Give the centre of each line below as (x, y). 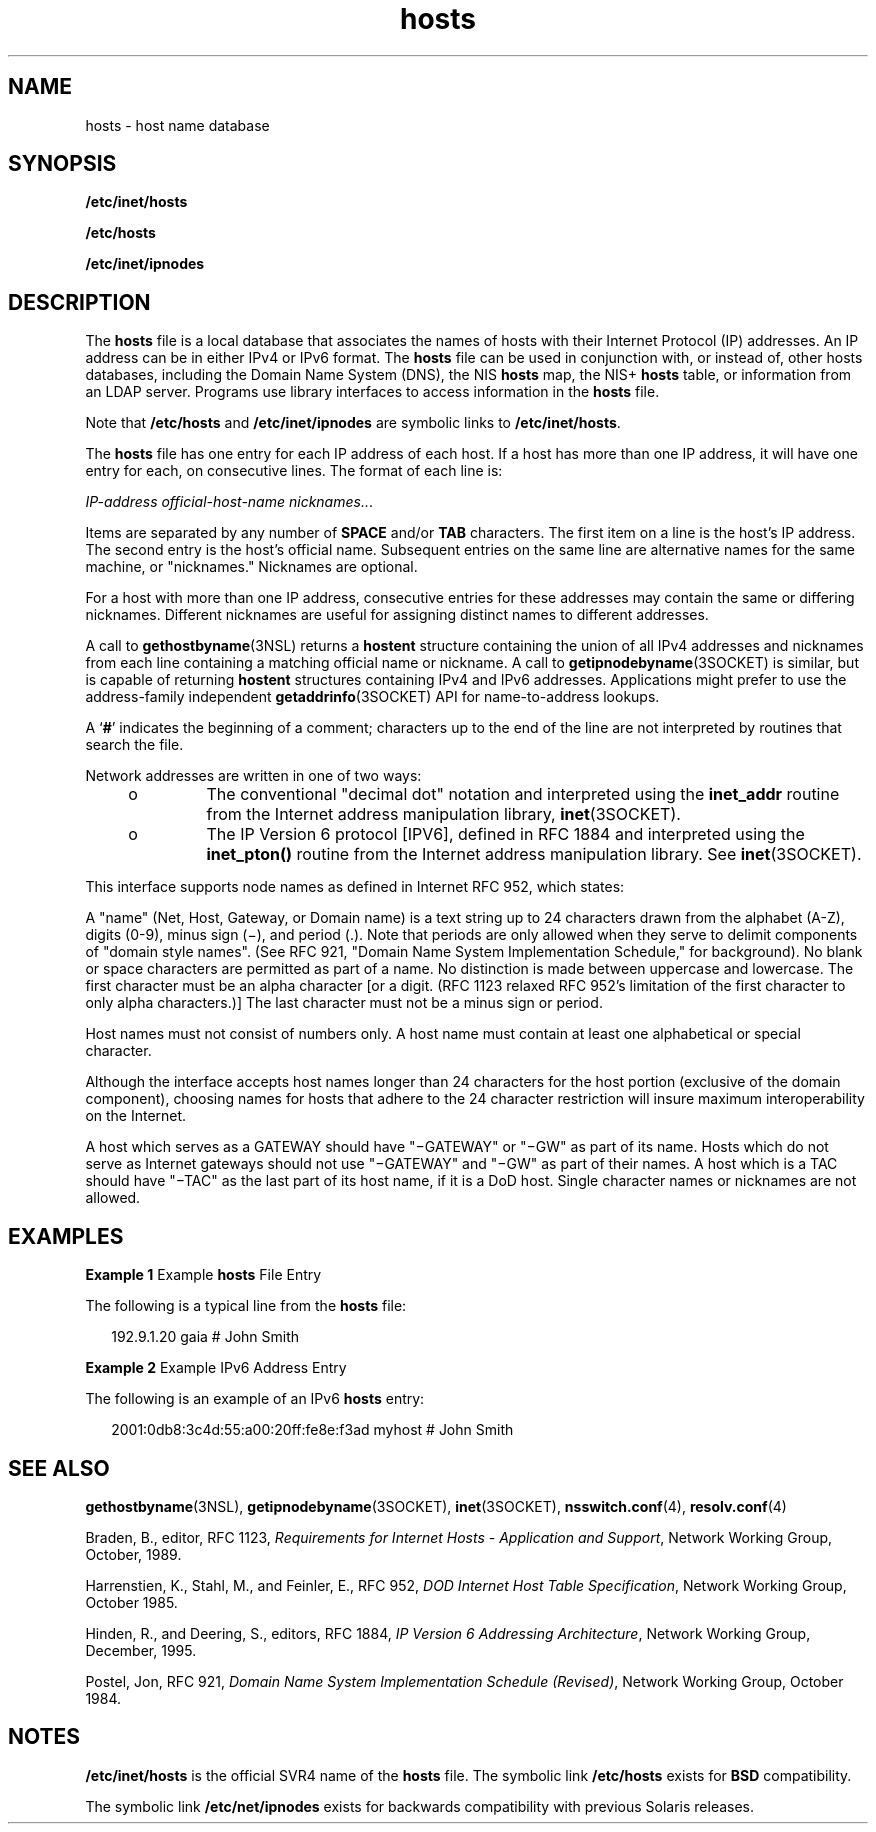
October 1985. (131, 1602)
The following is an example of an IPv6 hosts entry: (255, 1399)
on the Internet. (136, 1116)
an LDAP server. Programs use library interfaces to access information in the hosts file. (372, 392)
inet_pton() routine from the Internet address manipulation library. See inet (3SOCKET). (534, 854)
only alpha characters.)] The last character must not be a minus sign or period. (344, 1003)
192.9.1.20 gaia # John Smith (205, 1337)
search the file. (134, 745)
